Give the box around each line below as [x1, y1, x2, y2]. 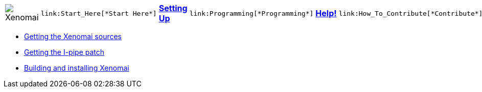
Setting [158, 3, 188, 13]
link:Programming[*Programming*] [189, 9, 314, 17]
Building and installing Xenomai [24, 64, 129, 72]
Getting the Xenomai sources [24, 32, 122, 41]
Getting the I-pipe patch [24, 48, 105, 56]
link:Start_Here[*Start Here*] [40, 9, 157, 17]
